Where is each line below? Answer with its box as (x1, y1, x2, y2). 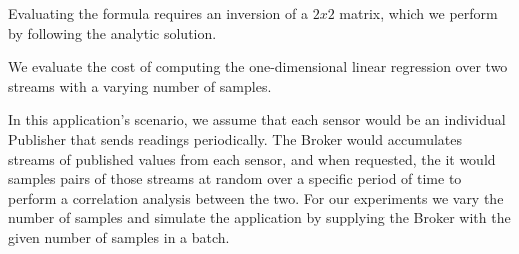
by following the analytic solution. (8, 22, 217, 43)
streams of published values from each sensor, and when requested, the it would (8, 148, 496, 169)
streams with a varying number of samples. (8, 75, 272, 96)
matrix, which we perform (339, 3, 498, 23)
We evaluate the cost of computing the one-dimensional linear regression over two (8, 56, 508, 77)
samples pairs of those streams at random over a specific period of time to (8, 168, 462, 189)
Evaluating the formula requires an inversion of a (8, 3, 308, 23)
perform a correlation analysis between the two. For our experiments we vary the (8, 187, 504, 208)
